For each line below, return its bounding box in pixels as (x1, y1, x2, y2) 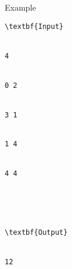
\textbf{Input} (5, 22, 64, 31)
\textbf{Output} (5, 228, 68, 237)
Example (5, 1, 36, 13)
